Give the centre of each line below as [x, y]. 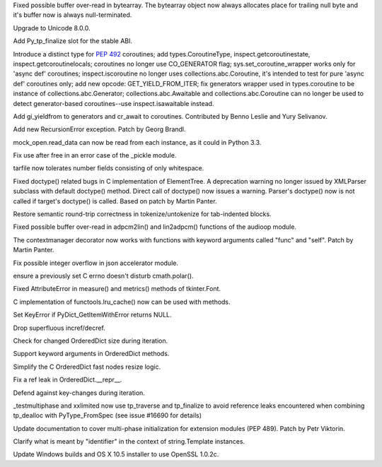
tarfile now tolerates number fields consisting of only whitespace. [109, 168]
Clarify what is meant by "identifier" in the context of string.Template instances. [129, 442]
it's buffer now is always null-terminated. [73, 15]
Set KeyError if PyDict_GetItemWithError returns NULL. [93, 315]
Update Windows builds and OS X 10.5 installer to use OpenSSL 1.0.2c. [116, 454]
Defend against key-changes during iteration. [79, 393]
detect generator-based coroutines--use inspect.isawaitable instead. [114, 103]
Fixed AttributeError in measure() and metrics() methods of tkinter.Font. [117, 289]
